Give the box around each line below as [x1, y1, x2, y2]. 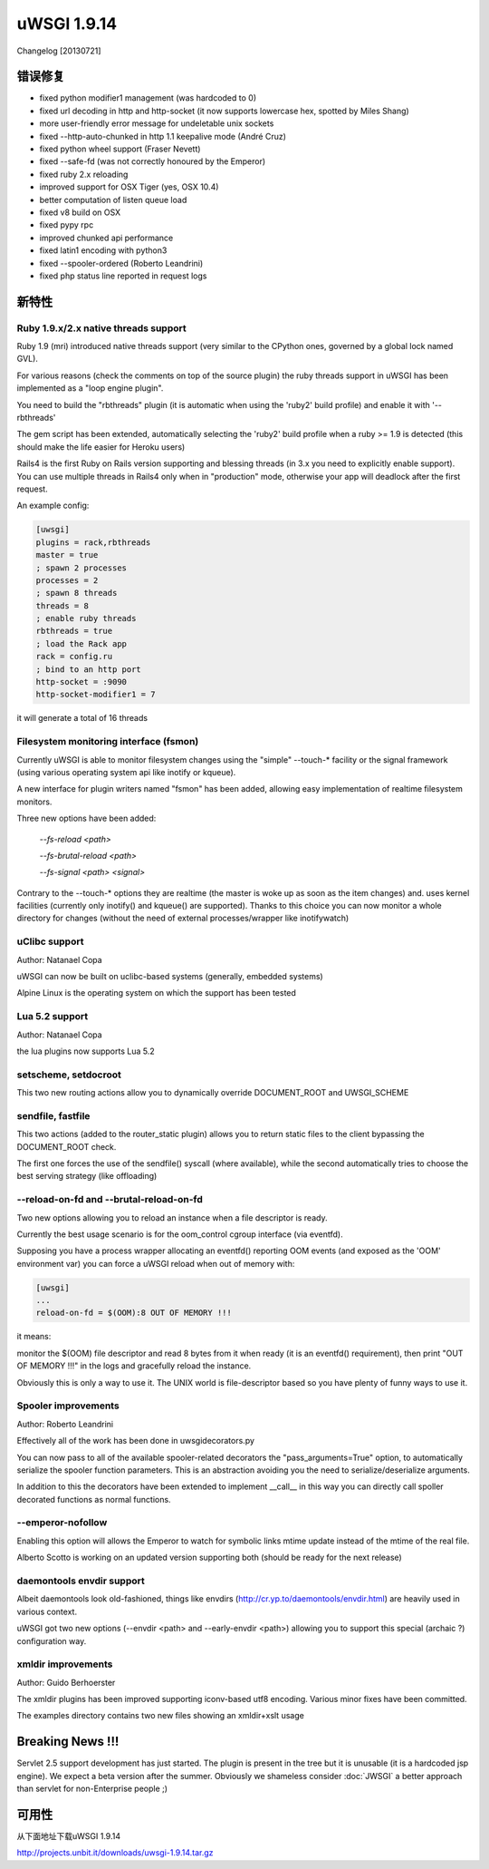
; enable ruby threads [35, 613, 137, 624]
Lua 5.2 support [16, 1010, 89, 1023]
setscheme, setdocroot [16, 1068, 122, 1081]
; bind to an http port [35, 664, 142, 675]
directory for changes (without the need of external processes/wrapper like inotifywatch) [16, 912, 350, 924]
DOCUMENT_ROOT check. [16, 1141, 117, 1152]
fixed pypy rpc [39, 219, 94, 230]
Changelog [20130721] [16, 45, 101, 56]
